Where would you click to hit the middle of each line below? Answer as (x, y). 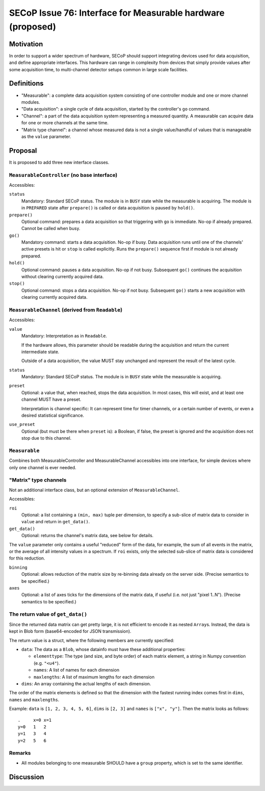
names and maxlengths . (34, 700)
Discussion (26, 777)
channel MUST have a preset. (51, 399)
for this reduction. (27, 558)
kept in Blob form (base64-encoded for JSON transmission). (70, 631)
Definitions (26, 84)
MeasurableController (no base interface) (63, 175)
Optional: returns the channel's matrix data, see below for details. (88, 536)
